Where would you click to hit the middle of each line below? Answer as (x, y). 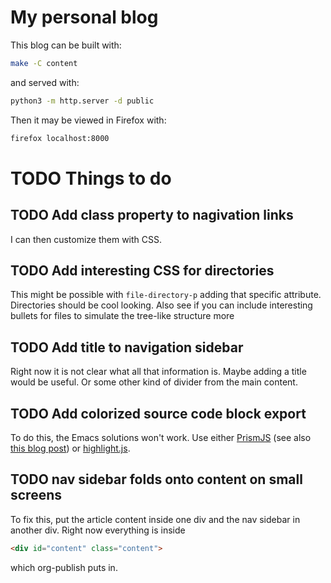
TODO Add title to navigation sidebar (127, 347)
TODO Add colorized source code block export (158, 413)
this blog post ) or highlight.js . (70, 448)
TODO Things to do (91, 178)
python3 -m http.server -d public (82, 101)
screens (36, 495)
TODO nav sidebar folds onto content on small (156, 479)
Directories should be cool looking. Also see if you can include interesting (161, 305)
